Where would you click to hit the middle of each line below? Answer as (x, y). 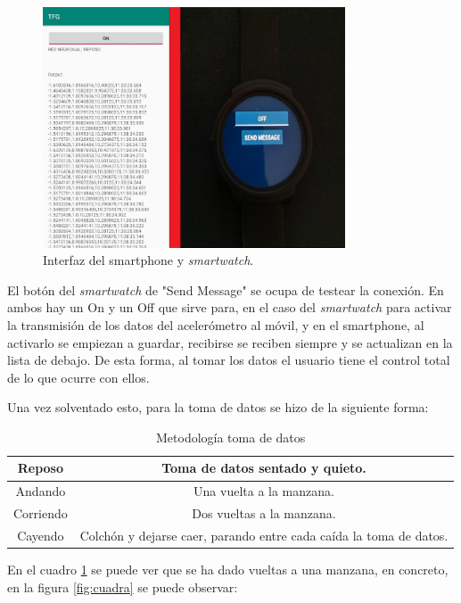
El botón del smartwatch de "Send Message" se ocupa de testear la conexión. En (226, 289)
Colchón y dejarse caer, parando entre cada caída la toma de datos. (264, 536)
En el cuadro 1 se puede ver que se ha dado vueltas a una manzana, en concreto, (228, 570)
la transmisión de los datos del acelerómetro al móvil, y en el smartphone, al (216, 324)
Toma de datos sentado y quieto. (264, 468)
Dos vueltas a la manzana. (264, 513)
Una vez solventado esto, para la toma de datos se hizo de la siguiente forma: (218, 407)
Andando (41, 491)
